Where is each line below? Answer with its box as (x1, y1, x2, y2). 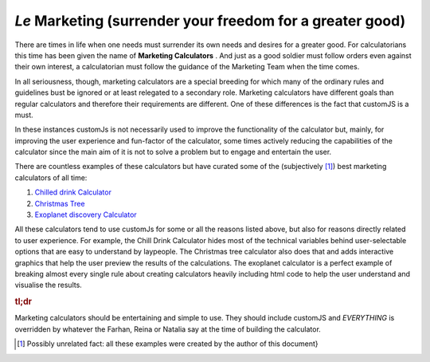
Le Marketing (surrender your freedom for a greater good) (14, 12, 406, 30)
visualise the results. (14, 280, 83, 290)
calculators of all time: (14, 172, 88, 183)
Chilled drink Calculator (34, 187, 111, 197)
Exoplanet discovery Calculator (34, 210, 137, 219)
